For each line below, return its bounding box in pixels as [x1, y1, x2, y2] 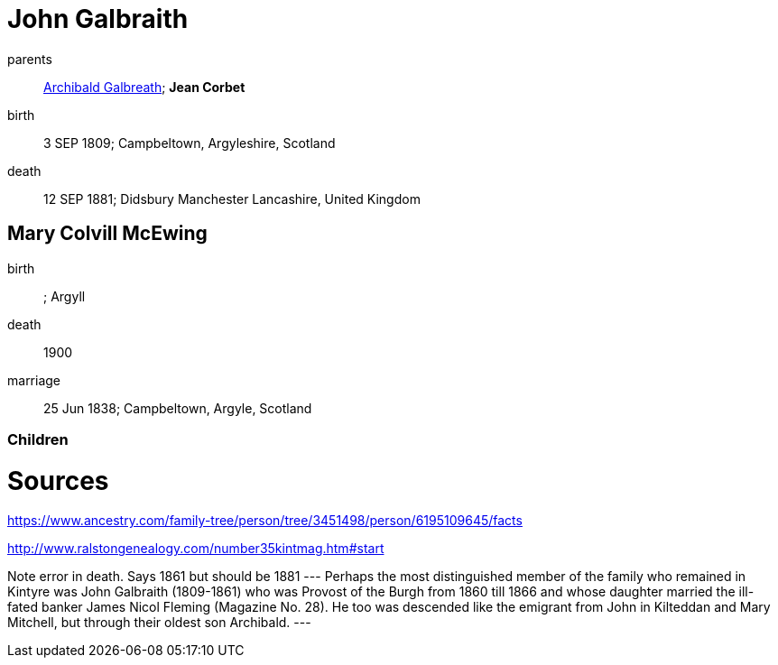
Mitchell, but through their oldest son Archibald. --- [7, 614, 311, 631]
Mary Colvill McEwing [7, 222, 208, 245]
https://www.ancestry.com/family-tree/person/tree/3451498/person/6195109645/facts [7, 513, 523, 529]
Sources [7, 465, 109, 496]
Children [7, 429, 69, 448]
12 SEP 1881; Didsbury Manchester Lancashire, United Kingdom [43, 190, 421, 207]
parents [7, 51, 52, 67]
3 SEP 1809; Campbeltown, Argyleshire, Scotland [43, 134, 336, 151]
